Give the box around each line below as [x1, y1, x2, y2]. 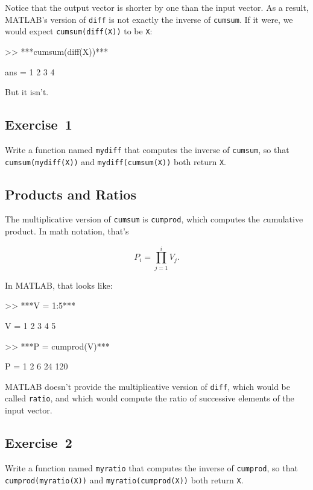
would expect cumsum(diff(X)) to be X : [5, 25, 153, 37]
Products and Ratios [5, 184, 136, 203]
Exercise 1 [5, 115, 72, 134]
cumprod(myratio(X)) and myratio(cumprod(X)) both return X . [5, 473, 244, 486]
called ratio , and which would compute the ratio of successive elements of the [5, 392, 294, 404]
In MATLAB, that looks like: [5, 278, 113, 291]
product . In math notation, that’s [5, 225, 129, 237]
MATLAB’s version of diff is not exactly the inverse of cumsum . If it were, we [5, 13, 293, 25]
